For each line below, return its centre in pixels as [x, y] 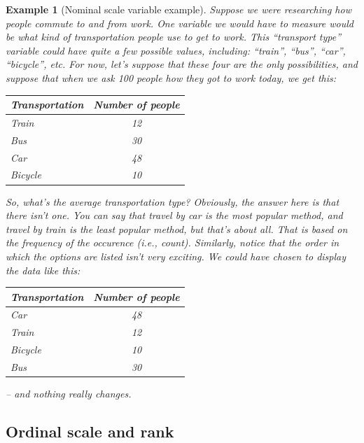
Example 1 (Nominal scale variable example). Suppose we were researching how [178, 9]
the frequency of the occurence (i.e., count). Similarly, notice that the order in [173, 242]
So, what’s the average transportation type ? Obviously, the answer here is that [173, 201]
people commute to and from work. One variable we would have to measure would [180, 23]
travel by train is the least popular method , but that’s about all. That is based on [177, 228]
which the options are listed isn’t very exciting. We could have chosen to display [176, 256]
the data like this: [43, 270]
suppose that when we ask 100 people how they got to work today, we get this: [171, 77]
